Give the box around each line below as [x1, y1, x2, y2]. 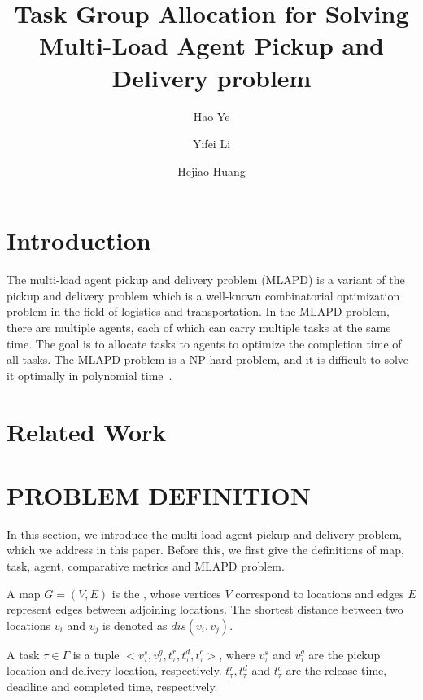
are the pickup [308, 645, 381, 663]
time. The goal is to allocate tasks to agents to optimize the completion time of [7, 335, 402, 352]
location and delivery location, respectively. [7, 662, 222, 679]
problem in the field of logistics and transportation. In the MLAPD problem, [7, 303, 390, 320]
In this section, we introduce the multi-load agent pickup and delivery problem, [7, 525, 403, 542]
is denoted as [102, 616, 168, 633]
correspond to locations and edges [235, 584, 404, 602]
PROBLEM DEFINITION [7, 478, 311, 511]
